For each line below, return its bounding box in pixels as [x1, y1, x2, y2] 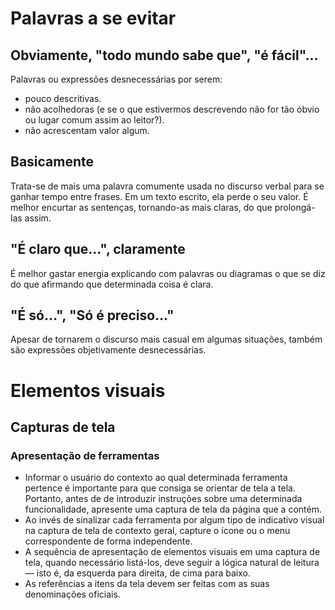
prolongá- [274, 201, 316, 213]
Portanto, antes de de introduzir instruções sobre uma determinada [24, 493, 303, 505]
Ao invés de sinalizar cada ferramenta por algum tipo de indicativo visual [24, 514, 325, 526]
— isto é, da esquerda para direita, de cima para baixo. [24, 567, 251, 579]
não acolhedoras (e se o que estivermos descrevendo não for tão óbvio [24, 103, 320, 115]
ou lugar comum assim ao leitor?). [24, 114, 165, 126]
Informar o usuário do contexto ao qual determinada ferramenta [24, 472, 288, 484]
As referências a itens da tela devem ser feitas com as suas [24, 578, 270, 590]
